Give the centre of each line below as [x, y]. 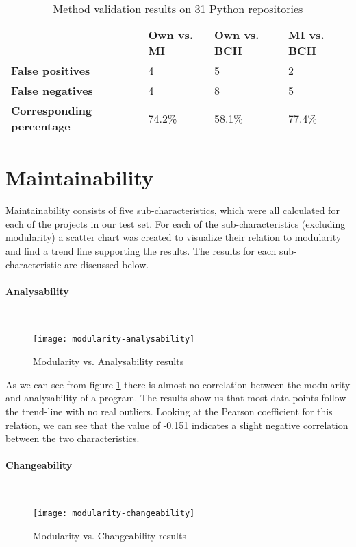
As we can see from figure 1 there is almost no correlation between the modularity [178, 384]
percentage [41, 126]
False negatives [52, 90]
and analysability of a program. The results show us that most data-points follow [176, 398]
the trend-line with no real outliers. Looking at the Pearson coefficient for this [169, 411]
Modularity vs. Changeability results [110, 535]
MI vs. [306, 35]
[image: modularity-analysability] [114, 339]
